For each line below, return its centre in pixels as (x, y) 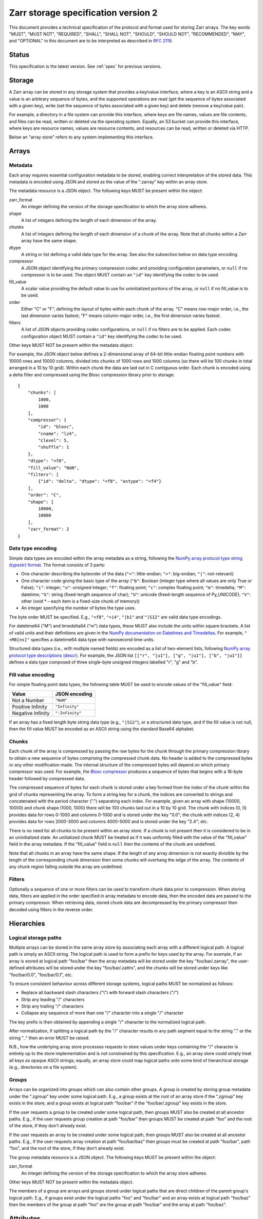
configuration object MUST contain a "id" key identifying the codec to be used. (102, 336)
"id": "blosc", (56, 427)
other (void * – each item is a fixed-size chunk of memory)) (80, 601)
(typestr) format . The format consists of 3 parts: (57, 565)
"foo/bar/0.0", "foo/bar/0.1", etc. (41, 975)
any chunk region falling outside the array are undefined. (66, 867)
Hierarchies (27, 923)
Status (19, 55)
